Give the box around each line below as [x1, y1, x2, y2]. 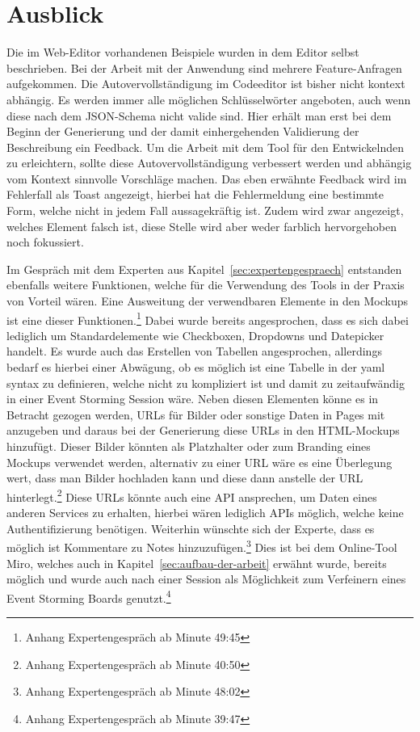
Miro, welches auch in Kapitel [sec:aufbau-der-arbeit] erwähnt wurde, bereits [6, 554, 387, 571]
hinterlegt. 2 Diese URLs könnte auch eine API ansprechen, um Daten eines [6, 486, 377, 505]
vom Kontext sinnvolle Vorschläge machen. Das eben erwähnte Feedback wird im [6, 170, 407, 187]
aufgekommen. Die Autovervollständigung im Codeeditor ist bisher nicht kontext [6, 75, 405, 92]
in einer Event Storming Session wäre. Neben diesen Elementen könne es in [6, 390, 379, 407]
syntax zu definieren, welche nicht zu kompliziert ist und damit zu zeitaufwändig [6, 374, 405, 391]
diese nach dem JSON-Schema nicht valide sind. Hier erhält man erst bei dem [6, 107, 392, 124]
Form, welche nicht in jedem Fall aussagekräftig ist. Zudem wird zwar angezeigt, [6, 202, 404, 219]
